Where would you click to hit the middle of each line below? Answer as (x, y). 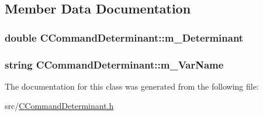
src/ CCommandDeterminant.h (59, 106)
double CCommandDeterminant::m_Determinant (124, 37)
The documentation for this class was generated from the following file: (132, 86)
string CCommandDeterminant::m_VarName (114, 64)
